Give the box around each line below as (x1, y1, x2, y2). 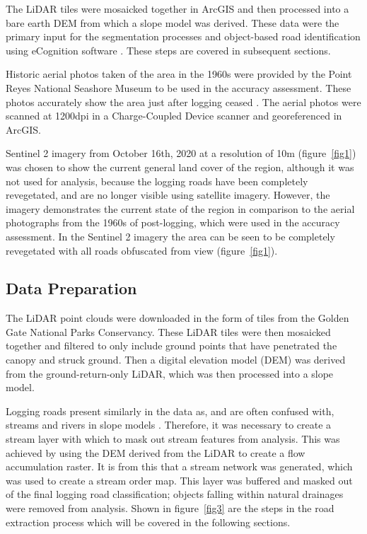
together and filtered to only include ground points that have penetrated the (6, 338, 337, 353)
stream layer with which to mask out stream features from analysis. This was (6, 431, 340, 446)
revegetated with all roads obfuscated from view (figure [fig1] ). (6, 243, 278, 257)
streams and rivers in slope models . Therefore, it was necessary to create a (6, 417, 332, 432)
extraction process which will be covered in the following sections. (6, 514, 291, 529)
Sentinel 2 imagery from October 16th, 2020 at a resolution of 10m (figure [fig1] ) (6, 146, 356, 161)
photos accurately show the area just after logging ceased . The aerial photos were (6, 94, 361, 109)
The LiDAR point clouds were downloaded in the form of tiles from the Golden (6, 310, 349, 325)
